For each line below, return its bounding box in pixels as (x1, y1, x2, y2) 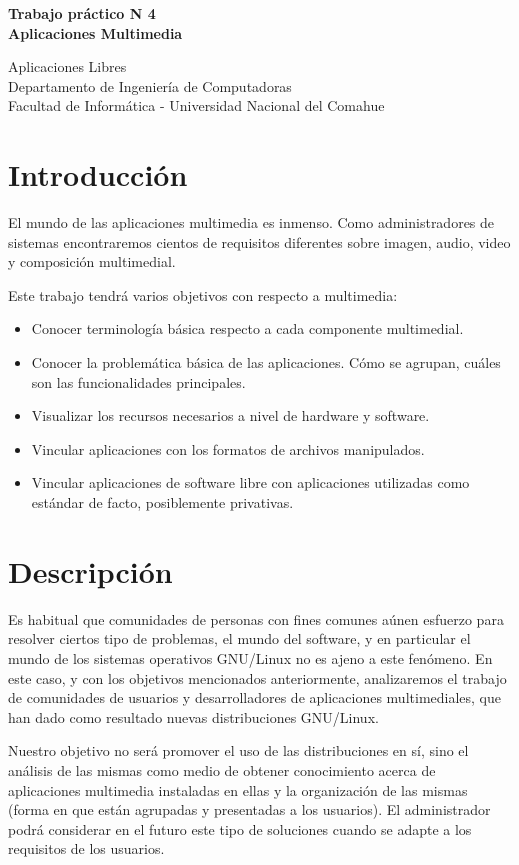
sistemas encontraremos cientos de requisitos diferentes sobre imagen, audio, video (8, 231, 511, 252)
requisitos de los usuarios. (8, 838, 165, 859)
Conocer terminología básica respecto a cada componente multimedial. (31, 318, 464, 339)
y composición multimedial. (8, 251, 176, 272)
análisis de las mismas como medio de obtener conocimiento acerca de (8, 759, 436, 780)
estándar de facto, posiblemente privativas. (31, 492, 294, 513)
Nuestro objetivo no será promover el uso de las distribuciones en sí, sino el (8, 740, 469, 761)
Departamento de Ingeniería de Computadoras (8, 75, 292, 96)
